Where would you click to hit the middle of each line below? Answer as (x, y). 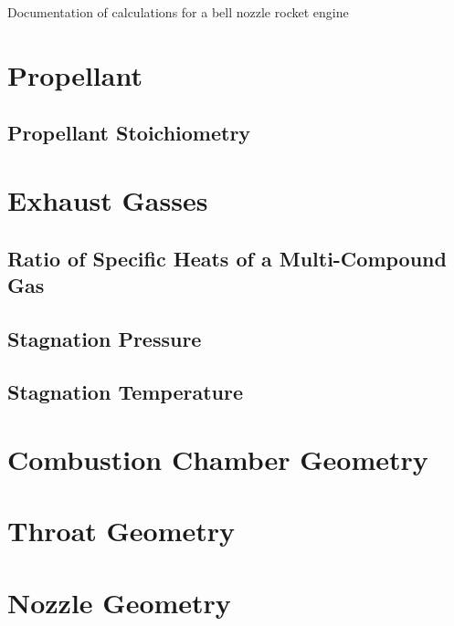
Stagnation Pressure (105, 338)
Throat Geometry (121, 531)
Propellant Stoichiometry (129, 133)
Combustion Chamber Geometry (218, 459)
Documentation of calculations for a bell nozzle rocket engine (178, 12)
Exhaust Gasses (108, 199)
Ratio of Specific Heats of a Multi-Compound (227, 258)
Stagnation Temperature (126, 392)
